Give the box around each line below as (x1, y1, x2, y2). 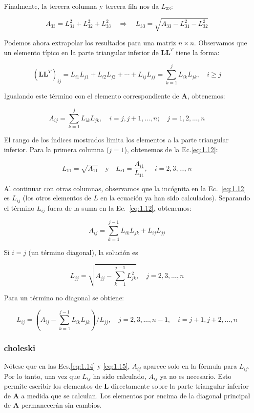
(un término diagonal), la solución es (28, 247, 138, 257)
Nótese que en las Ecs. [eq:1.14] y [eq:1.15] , (4, 361, 130, 371)
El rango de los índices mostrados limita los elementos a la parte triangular (4, 135, 229, 145)
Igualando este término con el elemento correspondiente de (4, 91, 179, 101)
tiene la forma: (176, 47, 220, 57)
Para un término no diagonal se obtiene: (4, 292, 124, 302)
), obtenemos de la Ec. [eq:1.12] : (124, 144, 218, 154)
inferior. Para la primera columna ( (4, 144, 109, 154)
